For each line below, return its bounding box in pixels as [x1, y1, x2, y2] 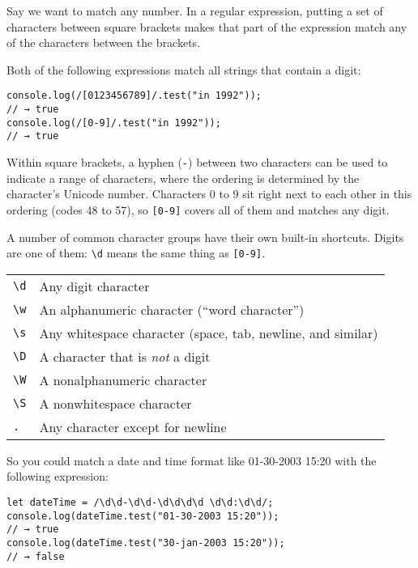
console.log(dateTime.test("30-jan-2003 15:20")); [6, 536, 285, 549]
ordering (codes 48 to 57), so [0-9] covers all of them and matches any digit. [6, 201, 390, 218]
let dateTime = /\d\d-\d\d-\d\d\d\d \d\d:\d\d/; [6, 496, 274, 508]
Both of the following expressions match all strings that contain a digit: [6, 61, 361, 78]
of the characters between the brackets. [6, 34, 201, 51]
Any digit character [39, 276, 150, 295]
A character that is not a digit [39, 346, 211, 366]
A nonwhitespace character [39, 393, 192, 413]
